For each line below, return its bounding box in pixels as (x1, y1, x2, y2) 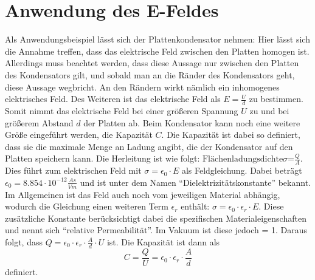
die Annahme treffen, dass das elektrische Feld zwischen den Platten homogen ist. (5, 44, 310, 57)
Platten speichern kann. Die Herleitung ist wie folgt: (5, 152, 200, 165)
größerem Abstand (5, 116, 74, 129)
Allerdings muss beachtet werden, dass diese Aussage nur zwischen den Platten (5, 56, 299, 69)
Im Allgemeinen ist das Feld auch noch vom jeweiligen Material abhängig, (5, 188, 280, 200)
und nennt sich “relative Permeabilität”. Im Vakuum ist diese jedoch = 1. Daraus (5, 224, 308, 236)
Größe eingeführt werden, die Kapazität (5, 128, 153, 141)
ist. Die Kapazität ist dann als (106, 235, 220, 248)
